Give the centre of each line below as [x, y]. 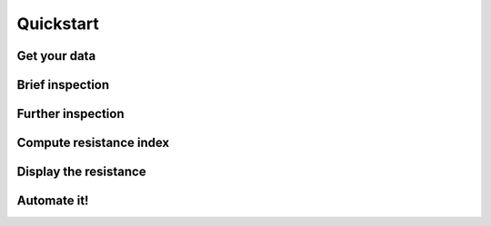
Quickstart [58, 24]
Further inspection [70, 114]
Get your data [56, 56]
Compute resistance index [93, 143]
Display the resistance [81, 172]
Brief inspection [63, 85]
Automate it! [53, 201]
